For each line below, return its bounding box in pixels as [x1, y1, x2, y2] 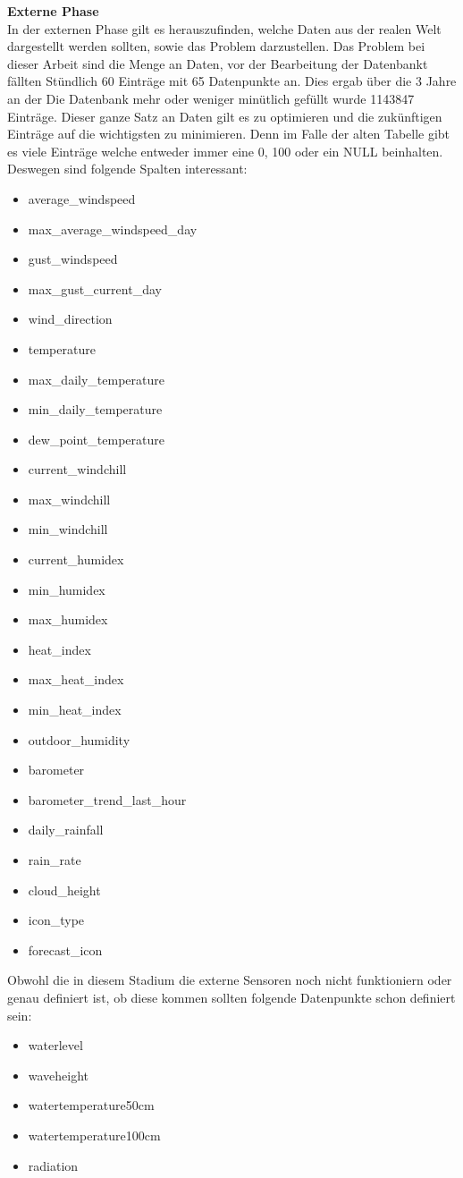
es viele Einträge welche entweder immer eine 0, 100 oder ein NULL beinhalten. [7, 141, 443, 160]
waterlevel [28, 1036, 83, 1055]
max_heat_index [28, 670, 124, 689]
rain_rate [28, 851, 81, 869]
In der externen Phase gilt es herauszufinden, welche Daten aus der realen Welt [7, 19, 442, 38]
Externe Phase [7, 2, 99, 20]
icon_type [28, 911, 85, 929]
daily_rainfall [28, 820, 104, 839]
